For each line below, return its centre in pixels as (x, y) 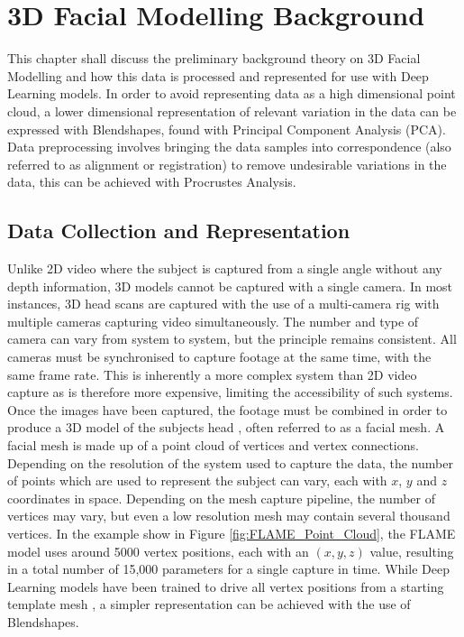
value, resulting (412, 551)
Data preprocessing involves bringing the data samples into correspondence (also (229, 147)
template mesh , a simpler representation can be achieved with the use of (209, 604)
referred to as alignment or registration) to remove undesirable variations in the (227, 164)
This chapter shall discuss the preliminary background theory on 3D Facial (214, 58)
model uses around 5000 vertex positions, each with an (158, 551)
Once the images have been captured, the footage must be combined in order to (227, 409)
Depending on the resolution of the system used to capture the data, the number (230, 462)
